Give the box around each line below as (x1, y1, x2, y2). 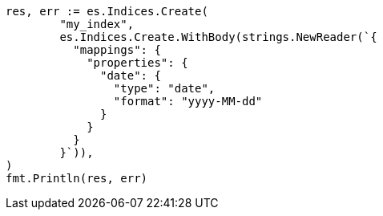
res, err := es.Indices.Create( (6, 5, 208, 18)
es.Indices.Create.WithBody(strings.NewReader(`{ (59, 31, 377, 43)
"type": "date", (113, 82, 216, 95)
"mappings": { (73, 43, 161, 56)
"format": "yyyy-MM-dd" (113, 95, 263, 108)
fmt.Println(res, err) (6, 172, 148, 185)
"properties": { (87, 56, 188, 69)
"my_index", (59, 18, 135, 31)
